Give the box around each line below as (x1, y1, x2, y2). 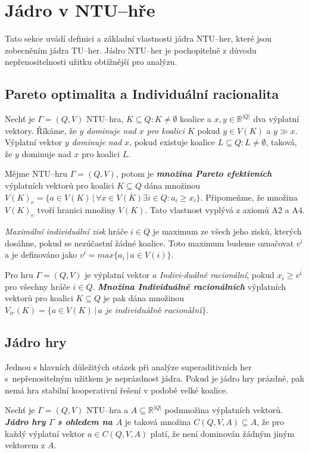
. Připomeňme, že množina (200, 190, 298, 203)
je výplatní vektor (85, 268, 150, 281)
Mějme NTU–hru (5, 167, 68, 180)
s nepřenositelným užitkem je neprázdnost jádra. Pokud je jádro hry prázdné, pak (5, 372, 305, 385)
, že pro (257, 415, 285, 427)
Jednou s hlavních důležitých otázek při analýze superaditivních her (5, 360, 252, 373)
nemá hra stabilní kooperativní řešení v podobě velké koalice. (5, 383, 228, 396)
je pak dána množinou (103, 292, 185, 304)
